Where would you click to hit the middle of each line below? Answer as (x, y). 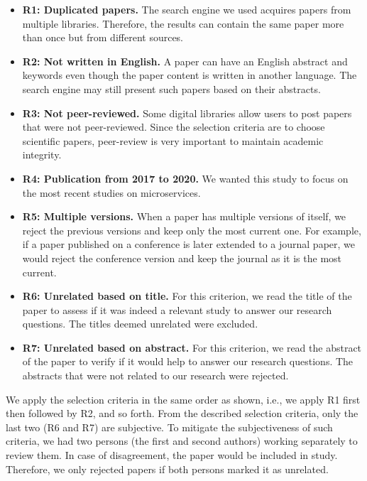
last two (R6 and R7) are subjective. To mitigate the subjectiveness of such (169, 427)
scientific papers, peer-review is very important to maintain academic (173, 140)
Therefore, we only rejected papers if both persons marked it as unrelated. (167, 469)
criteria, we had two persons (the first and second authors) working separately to (182, 441)
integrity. (42, 155)
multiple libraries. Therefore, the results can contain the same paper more (183, 23)
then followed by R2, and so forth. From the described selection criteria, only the (182, 413)
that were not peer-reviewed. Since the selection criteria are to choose (174, 127)
